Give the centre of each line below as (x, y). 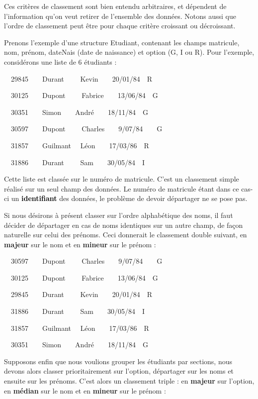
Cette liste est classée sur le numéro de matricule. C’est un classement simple (122, 179)
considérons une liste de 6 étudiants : (60, 61)
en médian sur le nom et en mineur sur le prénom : (85, 390)
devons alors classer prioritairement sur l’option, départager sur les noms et (119, 371)
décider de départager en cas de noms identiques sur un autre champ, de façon (124, 225)
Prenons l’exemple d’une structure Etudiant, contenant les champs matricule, (122, 42)
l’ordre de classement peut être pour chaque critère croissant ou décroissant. (120, 26)
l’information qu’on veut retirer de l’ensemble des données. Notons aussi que (120, 16)
